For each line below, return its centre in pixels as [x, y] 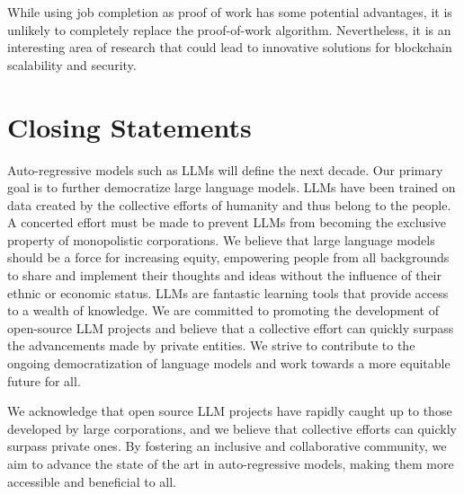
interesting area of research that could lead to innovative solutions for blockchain [230, 47]
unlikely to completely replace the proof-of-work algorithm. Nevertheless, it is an [229, 29]
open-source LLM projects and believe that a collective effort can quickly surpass [231, 327]
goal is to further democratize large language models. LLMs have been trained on [232, 187]
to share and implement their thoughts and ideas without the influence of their [224, 275]
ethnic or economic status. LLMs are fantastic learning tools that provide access [228, 292]
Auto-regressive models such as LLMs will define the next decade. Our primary [225, 169]
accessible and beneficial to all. [92, 481]
